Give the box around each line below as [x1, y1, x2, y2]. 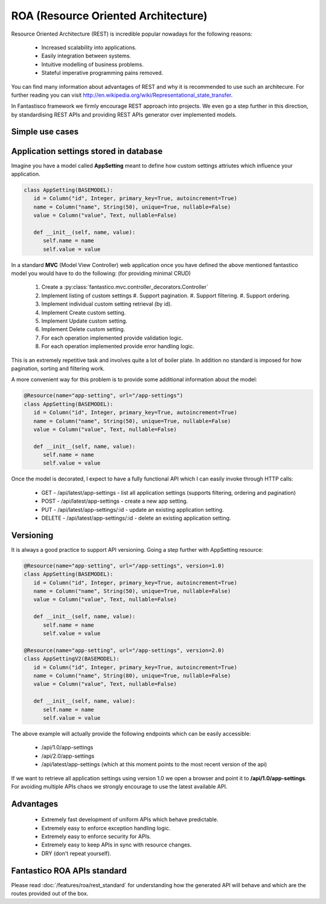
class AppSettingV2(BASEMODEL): [24, 656, 120, 662]
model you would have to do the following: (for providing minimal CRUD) [11, 270, 191, 277]
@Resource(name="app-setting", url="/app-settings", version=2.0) [24, 647, 225, 654]
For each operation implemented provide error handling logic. [41, 343, 194, 350]
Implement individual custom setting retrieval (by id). [41, 300, 172, 308]
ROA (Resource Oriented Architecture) [11, 9, 208, 22]
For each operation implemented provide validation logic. [41, 334, 184, 341]
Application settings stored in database [11, 146, 163, 157]
